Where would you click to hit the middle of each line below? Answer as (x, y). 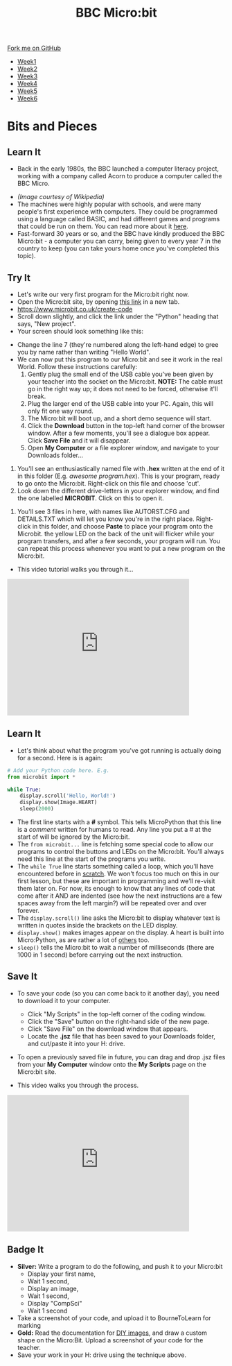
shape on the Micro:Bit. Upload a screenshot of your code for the (110, 1340)
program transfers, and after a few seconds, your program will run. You (118, 541)
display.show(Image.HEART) (59, 803)
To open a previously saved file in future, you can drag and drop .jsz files (121, 1057)
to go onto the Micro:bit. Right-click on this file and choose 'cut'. (109, 483)
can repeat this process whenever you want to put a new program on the (121, 548)
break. (37, 396)
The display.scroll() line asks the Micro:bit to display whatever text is (119, 918)
